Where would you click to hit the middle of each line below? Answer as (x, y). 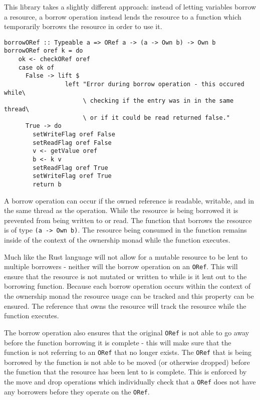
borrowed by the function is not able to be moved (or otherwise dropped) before (127, 362)
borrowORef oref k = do (44, 51)
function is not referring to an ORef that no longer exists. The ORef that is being (128, 352)
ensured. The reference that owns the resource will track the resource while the (125, 306)
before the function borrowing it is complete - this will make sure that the (118, 342)
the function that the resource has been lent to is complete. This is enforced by (125, 372)
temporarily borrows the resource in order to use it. (83, 26)
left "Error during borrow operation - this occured (155, 84)
